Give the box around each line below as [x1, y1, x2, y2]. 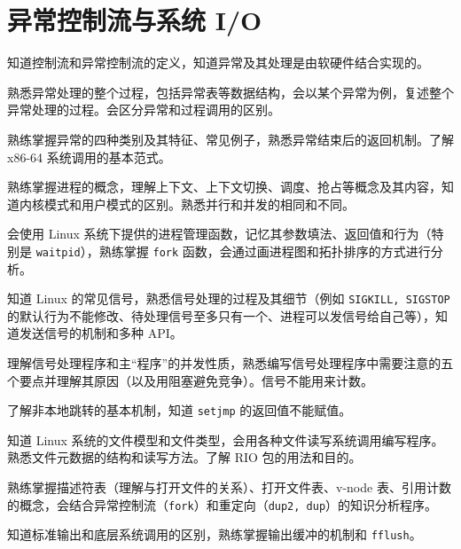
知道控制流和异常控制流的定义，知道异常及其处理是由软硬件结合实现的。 [7, 53, 429, 72]
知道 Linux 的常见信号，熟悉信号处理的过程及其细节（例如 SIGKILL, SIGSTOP [7, 289, 450, 308]
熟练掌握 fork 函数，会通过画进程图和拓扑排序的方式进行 [98, 241, 431, 260]
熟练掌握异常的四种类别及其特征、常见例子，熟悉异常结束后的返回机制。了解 [7, 129, 454, 148]
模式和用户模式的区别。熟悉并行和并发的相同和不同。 [43, 194, 355, 213]
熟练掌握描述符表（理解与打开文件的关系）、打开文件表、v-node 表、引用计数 [7, 478, 451, 496]
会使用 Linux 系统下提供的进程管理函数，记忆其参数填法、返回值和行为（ [7, 224, 432, 243]
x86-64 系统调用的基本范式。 [7, 147, 171, 166]
